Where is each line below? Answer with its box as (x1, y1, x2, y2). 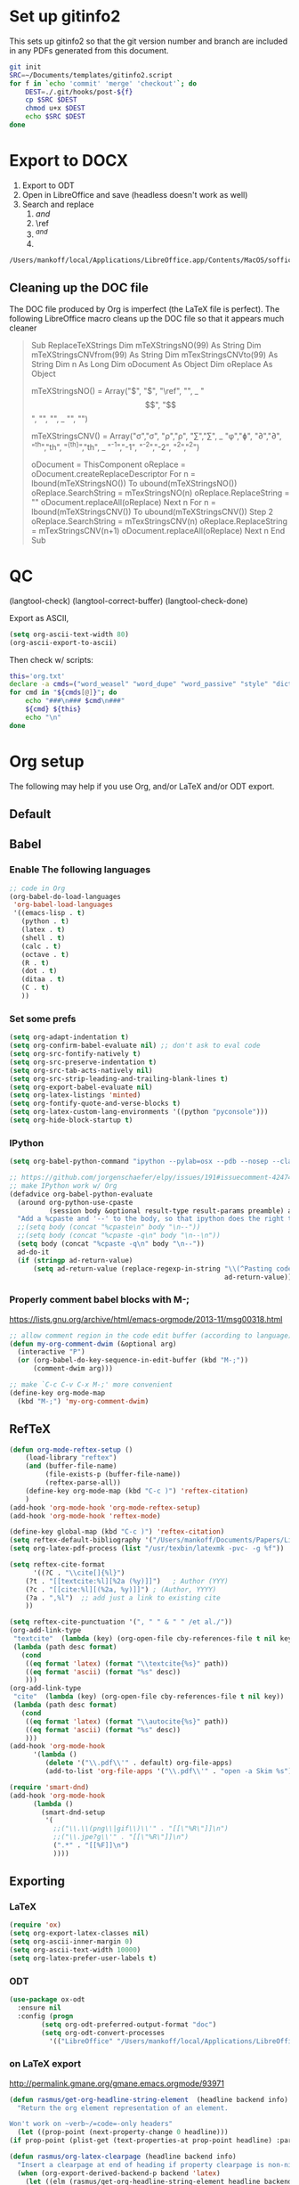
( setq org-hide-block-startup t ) (9, 1116, 133, 1125)
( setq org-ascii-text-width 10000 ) (9, 1945, 141, 1955)
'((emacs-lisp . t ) (12, 909, 86, 918)
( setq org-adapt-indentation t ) (9, 1033, 129, 1042)
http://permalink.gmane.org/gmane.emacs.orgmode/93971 (9, 2078, 225, 2089)
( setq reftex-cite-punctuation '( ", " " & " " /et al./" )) (9, 1617, 233, 1627)
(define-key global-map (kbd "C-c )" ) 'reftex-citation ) (9, 1527, 225, 1536)
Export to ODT (21, 180, 76, 191)
